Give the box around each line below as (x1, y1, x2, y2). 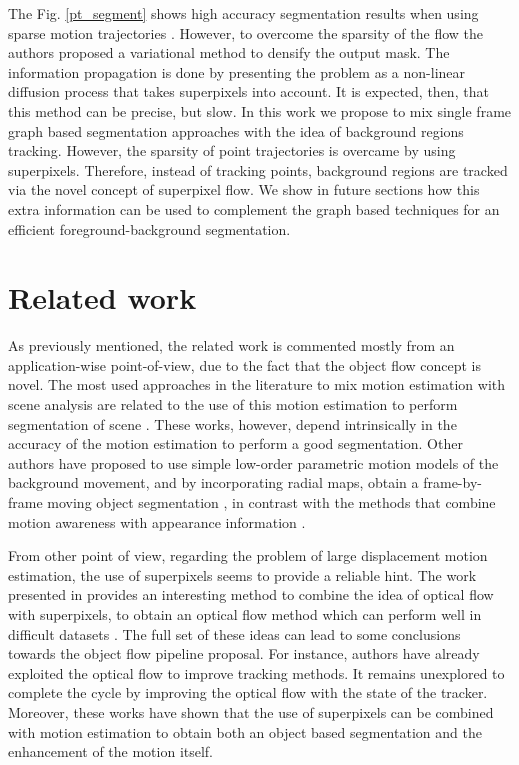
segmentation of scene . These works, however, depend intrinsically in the (8, 413, 457, 434)
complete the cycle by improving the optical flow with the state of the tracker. (8, 682, 488, 703)
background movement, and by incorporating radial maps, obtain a (8, 472, 419, 493)
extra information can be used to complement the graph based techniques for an (8, 198, 500, 219)
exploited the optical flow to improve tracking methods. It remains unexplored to (8, 662, 505, 683)
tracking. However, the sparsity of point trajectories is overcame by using (8, 140, 456, 161)
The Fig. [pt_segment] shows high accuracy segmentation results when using (8, 3, 479, 23)
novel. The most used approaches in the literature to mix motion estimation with (8, 374, 506, 395)
